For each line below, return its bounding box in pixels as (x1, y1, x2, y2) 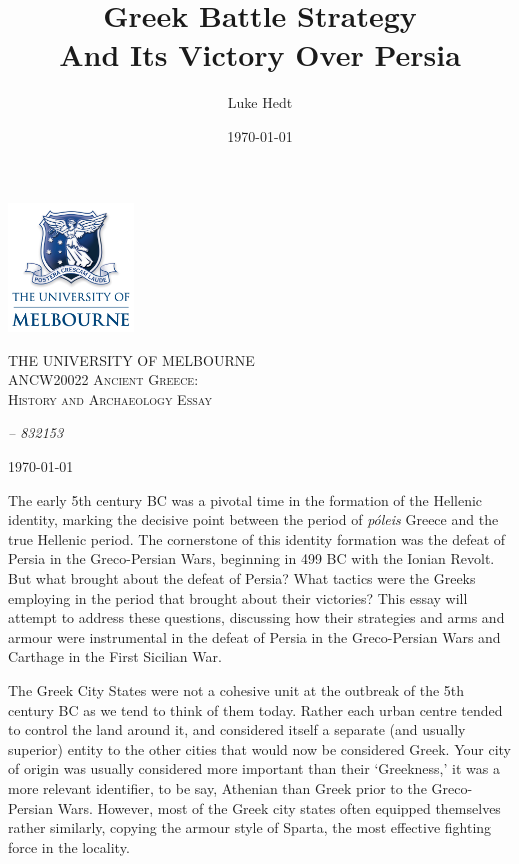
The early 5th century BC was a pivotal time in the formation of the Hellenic (8, 489, 483, 510)
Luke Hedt (227, 92, 293, 113)
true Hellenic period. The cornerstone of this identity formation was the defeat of (8, 528, 506, 549)
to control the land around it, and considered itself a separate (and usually (8, 719, 466, 740)
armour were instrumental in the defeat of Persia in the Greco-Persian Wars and (8, 626, 501, 647)
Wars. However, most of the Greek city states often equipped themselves (57, 797, 501, 818)
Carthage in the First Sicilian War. (8, 646, 222, 667)
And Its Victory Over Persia (59, 34, 461, 75)
